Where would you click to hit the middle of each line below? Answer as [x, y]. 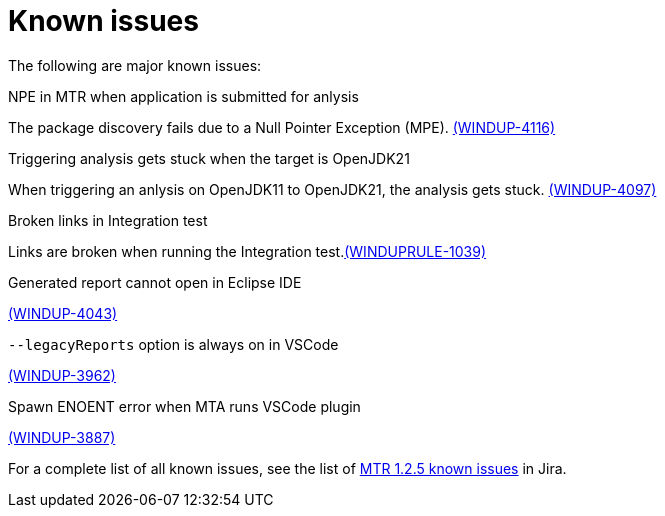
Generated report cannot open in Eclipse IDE [155, 282]
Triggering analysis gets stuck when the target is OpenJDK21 [209, 158]
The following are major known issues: [135, 65]
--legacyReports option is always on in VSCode [173, 344]
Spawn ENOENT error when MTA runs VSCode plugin [184, 406]
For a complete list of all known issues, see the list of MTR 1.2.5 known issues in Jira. [287, 468]
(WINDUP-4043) [63, 313]
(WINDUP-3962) [62, 375]
